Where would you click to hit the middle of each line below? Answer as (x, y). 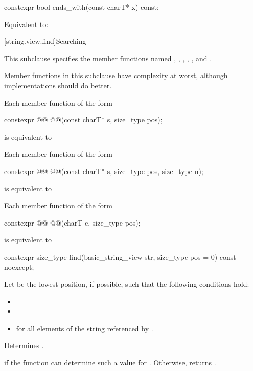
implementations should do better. (58, 85)
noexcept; (19, 267)
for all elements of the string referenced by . (85, 328)
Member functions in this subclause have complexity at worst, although (116, 75)
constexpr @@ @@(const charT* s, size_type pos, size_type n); (104, 171)
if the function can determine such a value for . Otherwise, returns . (110, 363)
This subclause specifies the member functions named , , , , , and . (108, 58)
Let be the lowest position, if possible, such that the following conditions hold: (127, 284)
